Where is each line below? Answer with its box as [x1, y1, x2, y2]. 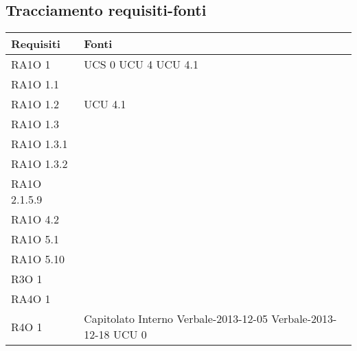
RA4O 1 [11, 291, 51, 307]
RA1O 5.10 [11, 251, 65, 267]
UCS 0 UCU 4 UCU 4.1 [84, 56, 198, 73]
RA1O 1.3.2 [11, 156, 68, 172]
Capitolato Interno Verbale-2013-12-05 [84, 311, 268, 327]
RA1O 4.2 [11, 211, 60, 228]
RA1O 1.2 [11, 96, 60, 112]
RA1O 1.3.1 [11, 136, 68, 152]
